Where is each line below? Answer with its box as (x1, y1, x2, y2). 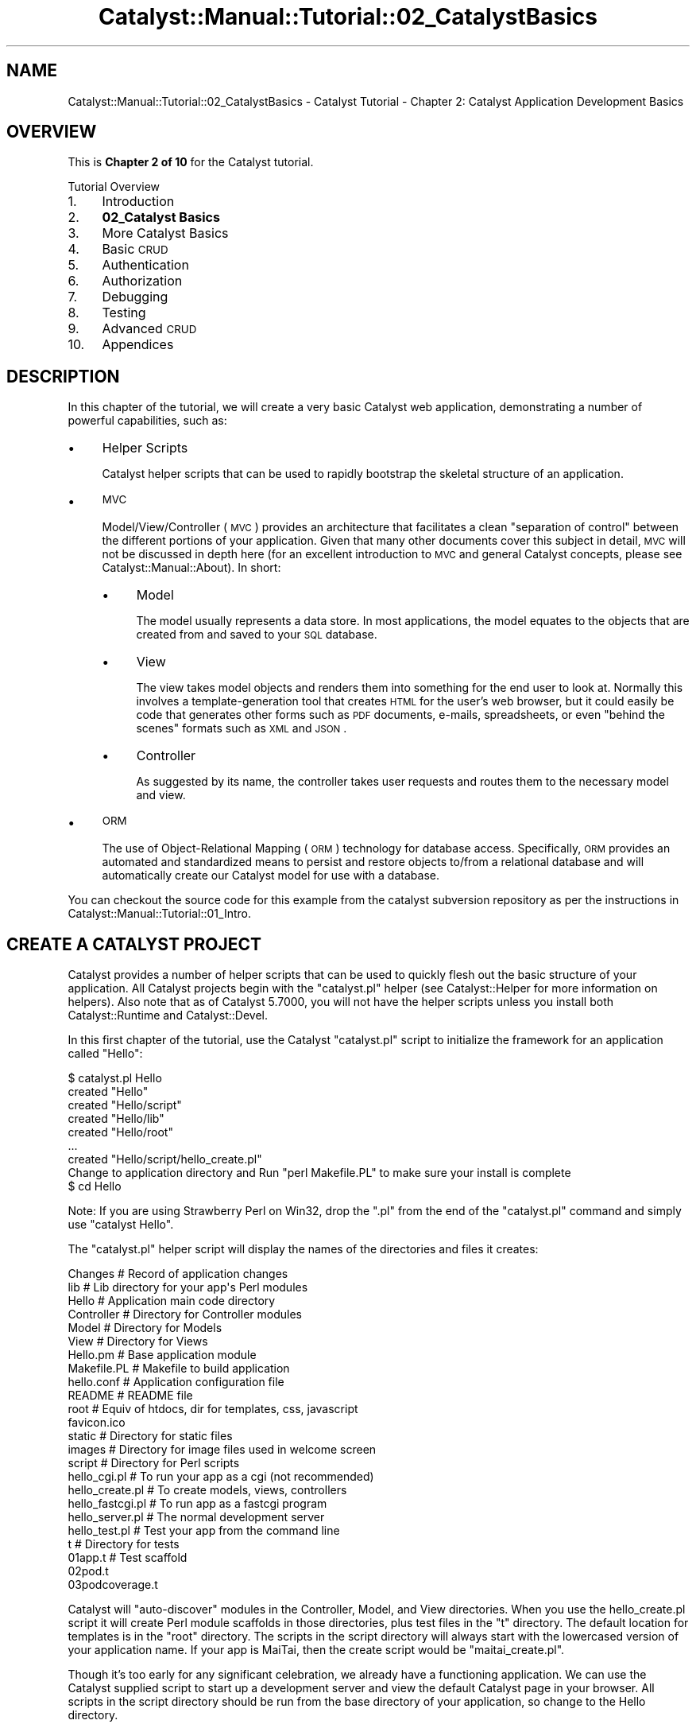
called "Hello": (68, 1047, 143, 1061)
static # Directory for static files (68, 1429, 233, 1443)
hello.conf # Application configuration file (68, 1375, 284, 1389)
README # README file (68, 1388, 193, 1403)
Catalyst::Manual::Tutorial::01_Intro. (68, 907, 251, 921)
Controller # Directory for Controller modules (68, 1307, 302, 1322)
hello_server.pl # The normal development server (68, 1510, 325, 1524)
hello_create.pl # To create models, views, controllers (68, 1483, 347, 1497)
